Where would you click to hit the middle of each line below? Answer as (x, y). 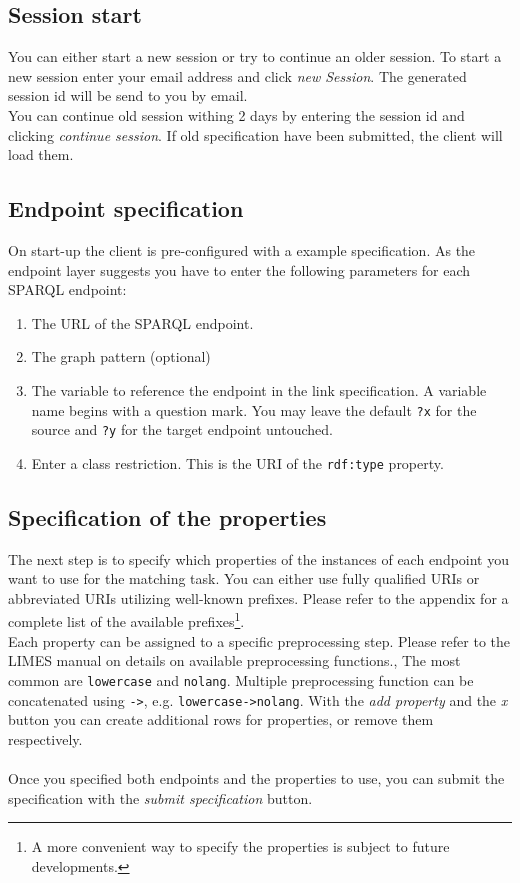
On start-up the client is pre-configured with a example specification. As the (242, 249)
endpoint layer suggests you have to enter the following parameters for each (239, 269)
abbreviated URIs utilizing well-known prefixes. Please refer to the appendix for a (258, 597)
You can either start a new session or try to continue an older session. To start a (255, 56)
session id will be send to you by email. (128, 95)
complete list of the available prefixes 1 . (126, 620)
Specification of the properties (167, 516)
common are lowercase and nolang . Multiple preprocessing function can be (241, 679)
